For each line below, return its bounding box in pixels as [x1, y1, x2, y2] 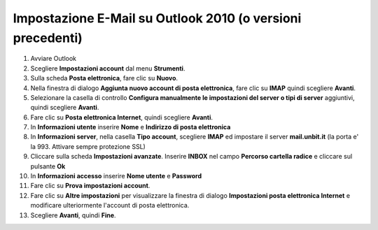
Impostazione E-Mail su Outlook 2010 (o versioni [13, 10, 302, 26]
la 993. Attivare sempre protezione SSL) [30, 142, 146, 150]
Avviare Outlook [30, 55, 77, 63]
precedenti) [13, 30, 83, 45]
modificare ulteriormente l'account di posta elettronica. [30, 201, 190, 210]
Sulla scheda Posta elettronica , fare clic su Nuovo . [30, 74, 178, 82]
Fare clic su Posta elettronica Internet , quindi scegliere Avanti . [30, 113, 213, 122]
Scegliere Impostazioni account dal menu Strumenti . [30, 64, 185, 73]
